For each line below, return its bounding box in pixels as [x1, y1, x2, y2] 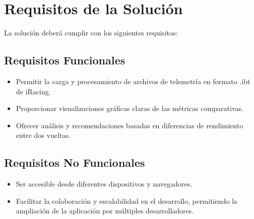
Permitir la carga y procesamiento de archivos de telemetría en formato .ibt [16, 76, 250, 86]
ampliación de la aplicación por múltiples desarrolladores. [16, 205, 194, 216]
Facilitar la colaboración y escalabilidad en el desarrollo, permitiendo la [16, 195, 238, 206]
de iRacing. [16, 86, 51, 96]
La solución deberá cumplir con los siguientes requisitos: [4, 27, 178, 38]
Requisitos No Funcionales [4, 155, 145, 170]
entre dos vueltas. [16, 130, 71, 140]
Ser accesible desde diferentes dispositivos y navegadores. [16, 178, 192, 189]
